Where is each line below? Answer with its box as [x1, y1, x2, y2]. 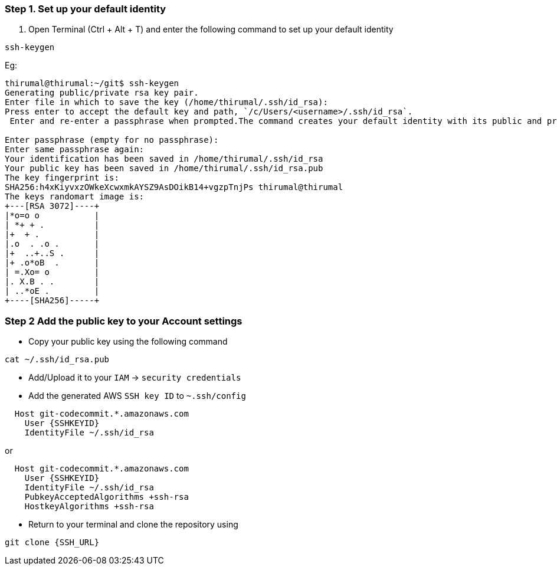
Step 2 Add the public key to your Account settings [5, 315, 243, 327]
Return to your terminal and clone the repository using [28, 519, 238, 530]
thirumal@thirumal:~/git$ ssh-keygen [5, 78, 179, 89]
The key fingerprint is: [5, 173, 119, 183]
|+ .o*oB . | [5, 258, 100, 268]
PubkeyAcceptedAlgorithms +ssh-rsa [24, 492, 189, 502]
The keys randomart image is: [5, 192, 145, 202]
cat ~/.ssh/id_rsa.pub [5, 355, 110, 365]
